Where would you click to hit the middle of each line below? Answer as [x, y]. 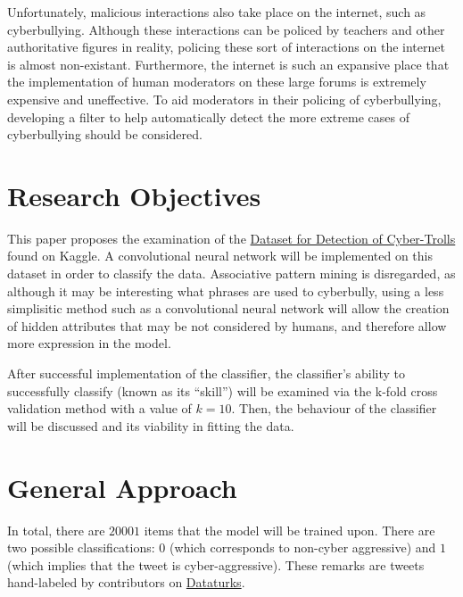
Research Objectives [134, 195]
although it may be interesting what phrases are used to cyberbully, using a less [226, 290]
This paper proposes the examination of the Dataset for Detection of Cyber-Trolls [231, 238]
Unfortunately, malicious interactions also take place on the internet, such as [217, 12]
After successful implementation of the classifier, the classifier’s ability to [206, 373]
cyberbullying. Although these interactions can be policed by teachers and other [226, 29]
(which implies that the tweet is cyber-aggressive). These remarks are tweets [216, 564]
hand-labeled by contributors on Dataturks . [126, 582]
